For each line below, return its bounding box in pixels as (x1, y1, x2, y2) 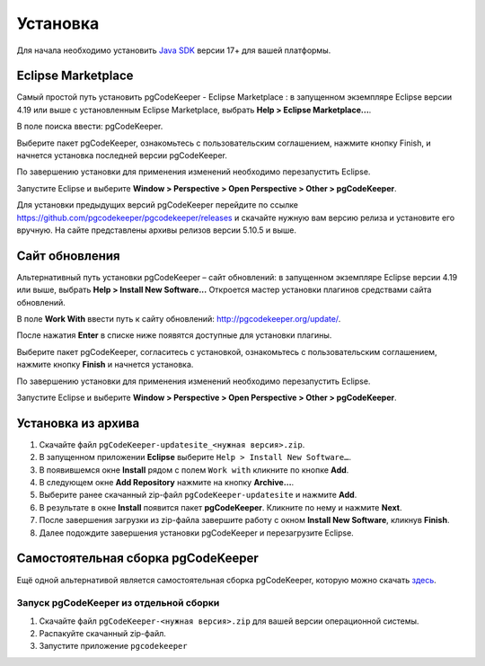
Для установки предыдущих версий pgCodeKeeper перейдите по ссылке (16, 200, 298, 210)
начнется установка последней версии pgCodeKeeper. (16, 150, 228, 161)
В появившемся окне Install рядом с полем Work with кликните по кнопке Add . (39, 464, 349, 475)
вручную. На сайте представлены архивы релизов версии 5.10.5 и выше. (16, 225, 296, 235)
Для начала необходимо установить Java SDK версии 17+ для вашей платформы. (16, 45, 331, 56)
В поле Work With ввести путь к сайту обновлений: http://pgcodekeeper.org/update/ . (16, 314, 341, 324)
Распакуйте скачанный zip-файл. (39, 628, 166, 639)
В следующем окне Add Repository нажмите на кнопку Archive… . (39, 477, 295, 488)
